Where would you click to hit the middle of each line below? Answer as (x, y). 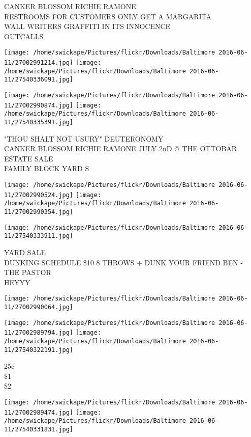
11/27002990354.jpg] (39, 212)
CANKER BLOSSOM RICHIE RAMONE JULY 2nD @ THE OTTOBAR (121, 148)
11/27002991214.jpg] (39, 63)
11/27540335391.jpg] (39, 122)
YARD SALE (25, 252)
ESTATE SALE (29, 158)
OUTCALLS (24, 36)
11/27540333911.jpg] (39, 236)
